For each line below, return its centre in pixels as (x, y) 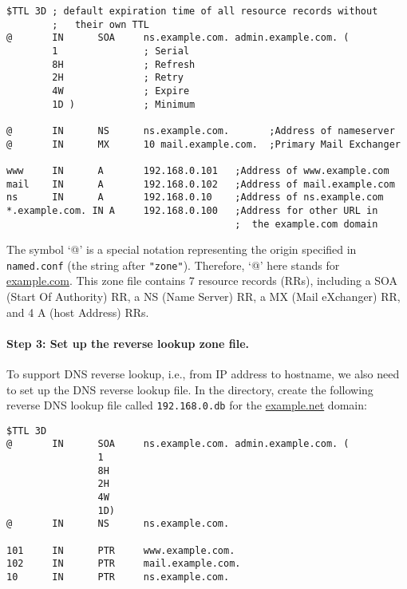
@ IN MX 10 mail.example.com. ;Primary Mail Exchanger (203, 144)
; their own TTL (101, 24)
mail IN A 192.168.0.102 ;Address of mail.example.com (201, 184)
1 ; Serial (121, 51)
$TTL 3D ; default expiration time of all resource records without (192, 11)
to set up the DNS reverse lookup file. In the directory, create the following (190, 389)
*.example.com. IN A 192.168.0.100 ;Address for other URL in (192, 210)
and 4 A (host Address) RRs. (78, 312)
